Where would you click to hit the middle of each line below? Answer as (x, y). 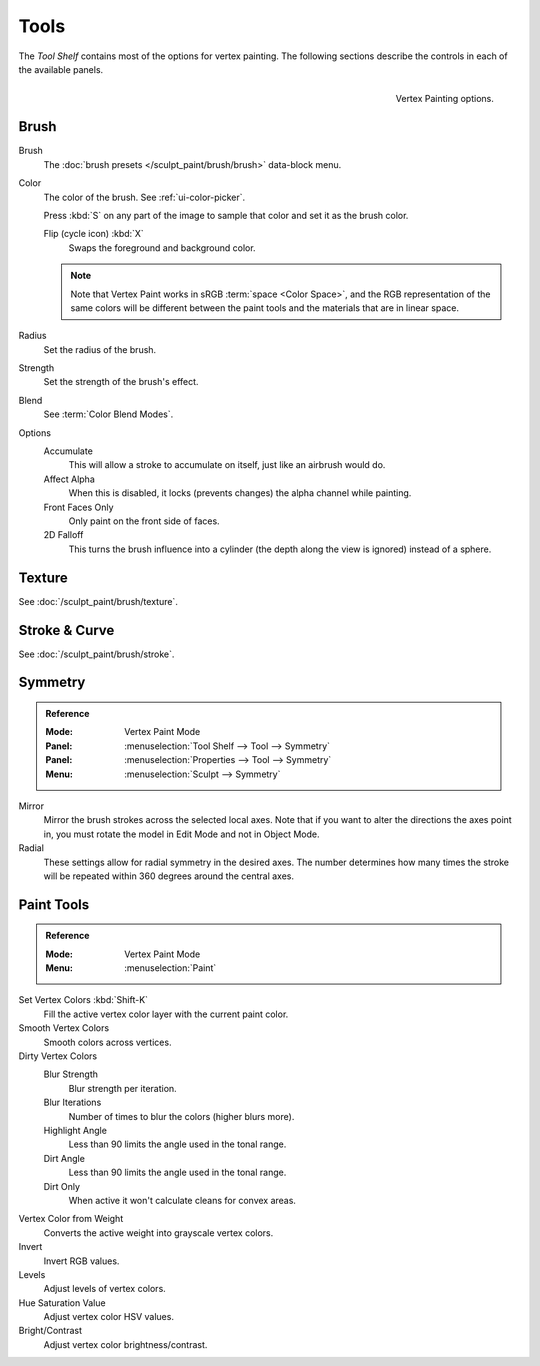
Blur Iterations (72, 1102)
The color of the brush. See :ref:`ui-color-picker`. (144, 197)
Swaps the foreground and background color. (162, 247)
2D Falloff (63, 535)
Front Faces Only (78, 507)
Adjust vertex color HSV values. (109, 1317)
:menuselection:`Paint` (170, 968)
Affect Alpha (69, 479)
